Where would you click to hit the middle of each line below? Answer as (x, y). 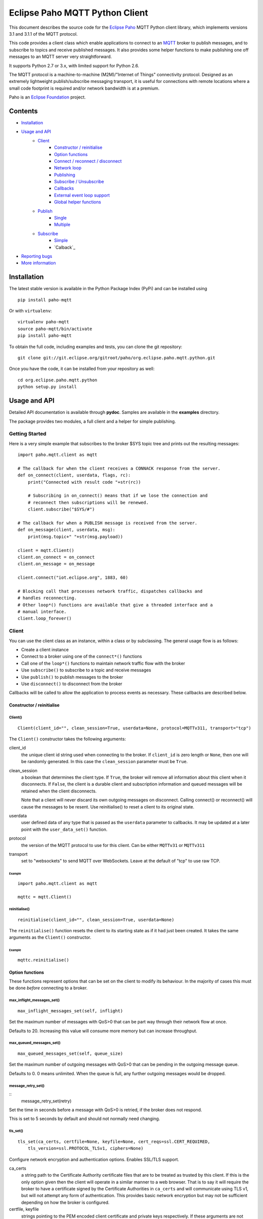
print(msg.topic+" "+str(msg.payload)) (75, 537)
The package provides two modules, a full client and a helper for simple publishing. (93, 421)
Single (60, 218)
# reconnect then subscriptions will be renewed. (88, 502)
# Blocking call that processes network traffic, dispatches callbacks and (110, 591)
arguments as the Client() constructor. (50, 937)
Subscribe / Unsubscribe (79, 182)
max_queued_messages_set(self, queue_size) (70, 1054)
